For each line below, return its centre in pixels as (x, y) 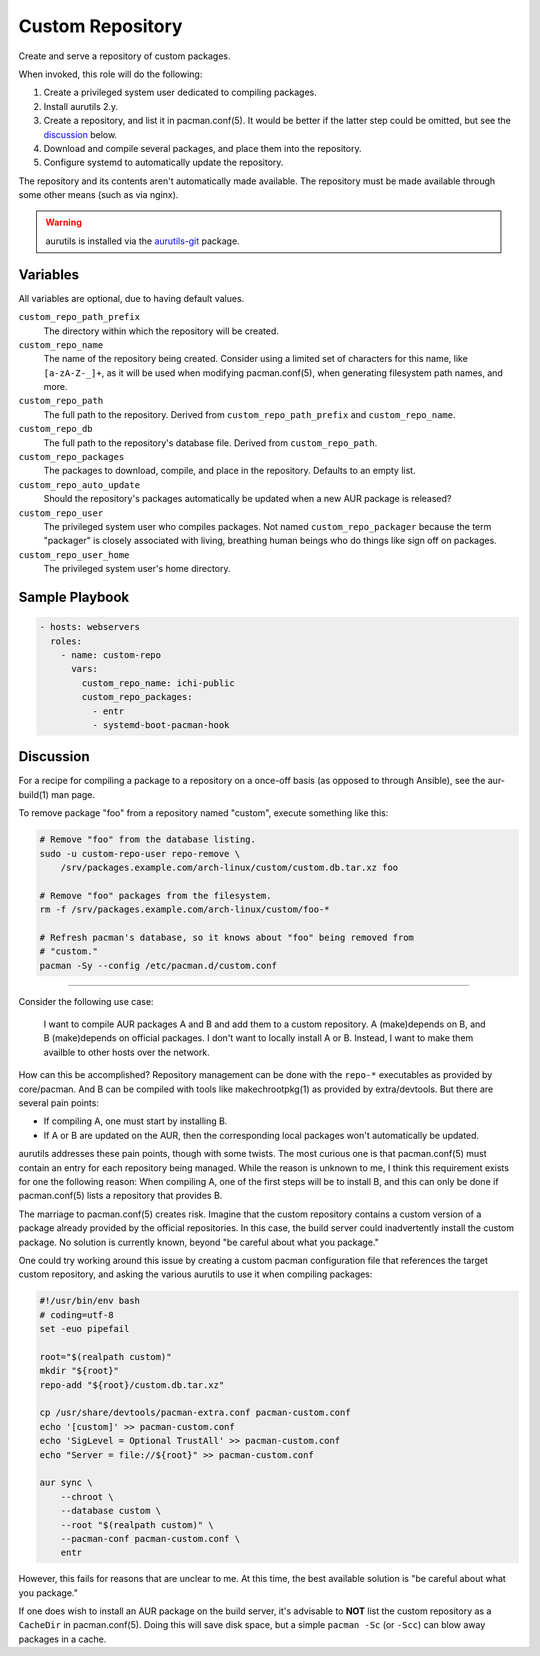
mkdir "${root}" (79, 1371)
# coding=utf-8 (76, 1314)
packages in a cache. (62, 1639)
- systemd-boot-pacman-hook (160, 724)
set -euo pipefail (84, 1329)
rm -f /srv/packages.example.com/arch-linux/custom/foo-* (184, 909)
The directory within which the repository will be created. (161, 331)
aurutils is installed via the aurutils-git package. (142, 241)
